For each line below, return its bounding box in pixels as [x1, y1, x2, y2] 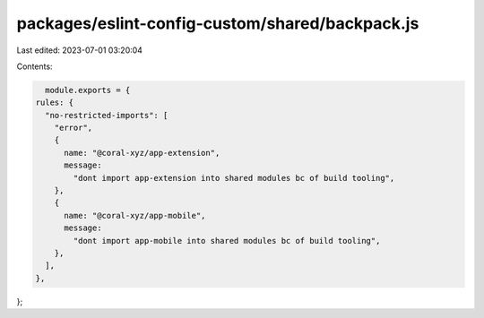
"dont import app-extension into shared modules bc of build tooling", [73, 173, 395, 183]
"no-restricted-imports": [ [45, 110, 169, 120]
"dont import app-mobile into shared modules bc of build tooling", [73, 236, 381, 245]
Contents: [16, 61, 53, 72]
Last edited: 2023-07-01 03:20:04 [16, 45, 143, 56]
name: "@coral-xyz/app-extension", [64, 148, 220, 158]
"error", [54, 123, 93, 133]
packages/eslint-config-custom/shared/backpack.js [16, 13, 419, 33]
